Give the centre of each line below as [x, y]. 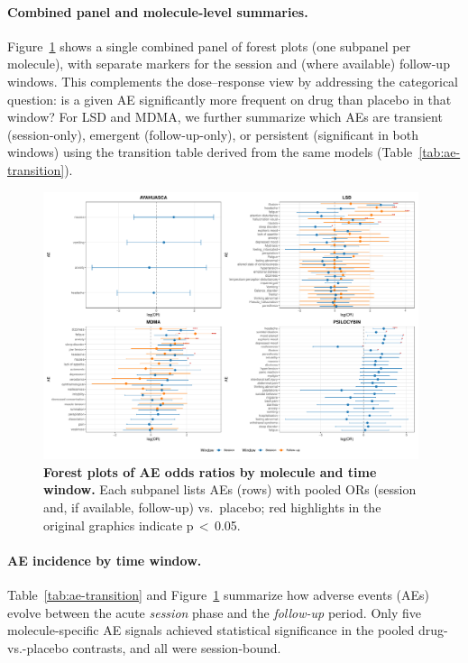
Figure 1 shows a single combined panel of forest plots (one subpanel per [209, 46]
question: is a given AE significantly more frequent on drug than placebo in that [229, 99]
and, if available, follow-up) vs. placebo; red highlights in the [212, 506]
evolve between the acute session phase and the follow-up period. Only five [215, 612]
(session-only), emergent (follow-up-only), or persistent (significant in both [213, 134]
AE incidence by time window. [105, 560]
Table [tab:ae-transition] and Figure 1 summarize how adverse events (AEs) [219, 594]
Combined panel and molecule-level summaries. [158, 11]
